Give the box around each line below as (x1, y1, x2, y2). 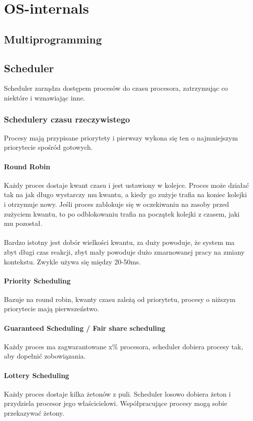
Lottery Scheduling (4, 370, 69, 380)
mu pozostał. (4, 218, 42, 228)
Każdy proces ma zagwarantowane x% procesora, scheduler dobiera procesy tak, (4, 341, 243, 351)
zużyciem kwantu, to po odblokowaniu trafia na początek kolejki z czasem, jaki (4, 208, 240, 219)
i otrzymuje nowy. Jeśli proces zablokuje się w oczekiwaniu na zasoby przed (4, 199, 229, 209)
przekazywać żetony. (4, 408, 64, 418)
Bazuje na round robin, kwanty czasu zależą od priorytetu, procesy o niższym (4, 294, 236, 304)
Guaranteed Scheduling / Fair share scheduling (4, 322, 166, 333)
